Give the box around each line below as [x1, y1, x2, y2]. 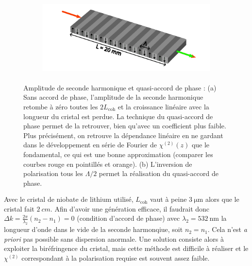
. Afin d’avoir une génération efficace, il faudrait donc [50, 203, 210, 213]
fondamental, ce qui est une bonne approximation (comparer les [23, 149, 213, 159]
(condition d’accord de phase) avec [77, 213, 180, 223]
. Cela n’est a [207, 224, 247, 234]
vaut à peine [150, 194, 187, 204]
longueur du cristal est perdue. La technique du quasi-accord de [23, 111, 213, 121]
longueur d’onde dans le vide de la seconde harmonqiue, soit [4, 224, 183, 234]
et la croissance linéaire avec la [118, 101, 209, 111]
